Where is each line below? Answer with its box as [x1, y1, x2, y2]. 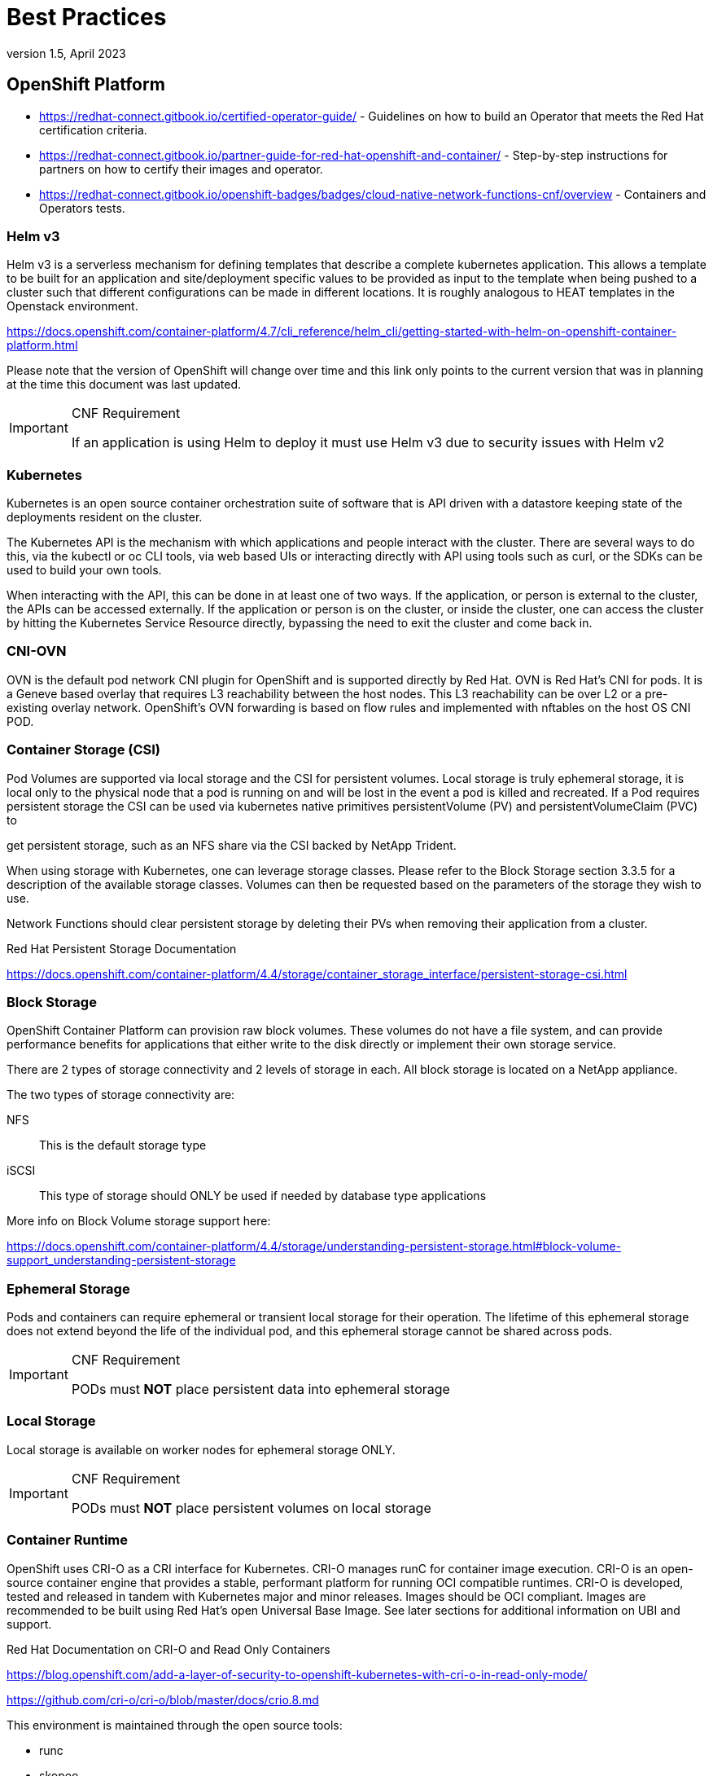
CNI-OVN [7, 643, 67, 660]
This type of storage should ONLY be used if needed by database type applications [39, 1189, 487, 1203]
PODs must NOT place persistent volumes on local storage [71, 1499, 431, 1516]
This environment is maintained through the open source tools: [7, 1717, 343, 1732]
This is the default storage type [39, 1138, 207, 1153]
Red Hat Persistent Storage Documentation [7, 941, 237, 956]
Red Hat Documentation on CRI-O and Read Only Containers [7, 1642, 330, 1656]
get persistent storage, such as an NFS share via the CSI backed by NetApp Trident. [7, 837, 457, 852]
